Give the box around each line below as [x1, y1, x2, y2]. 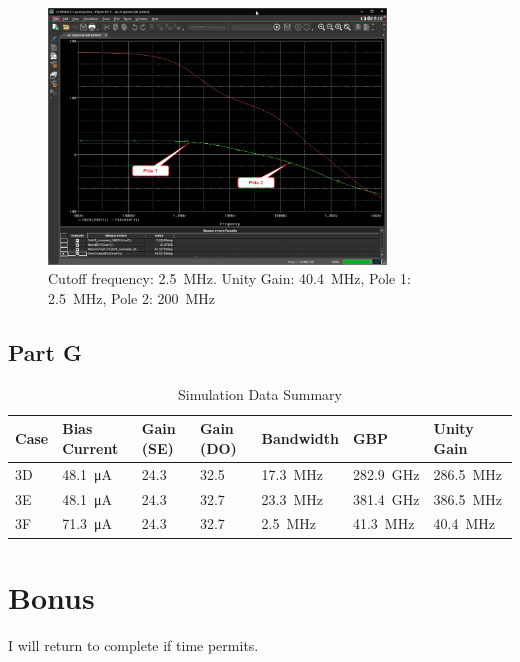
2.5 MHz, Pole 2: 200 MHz [48, 287, 216, 308]
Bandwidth [261, 428, 339, 449]
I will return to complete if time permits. [8, 634, 259, 655]
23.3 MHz [261, 488, 323, 509]
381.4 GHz [352, 488, 420, 509]
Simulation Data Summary [178, 383, 342, 404]
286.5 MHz [433, 463, 503, 484]
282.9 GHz [352, 463, 420, 484]
